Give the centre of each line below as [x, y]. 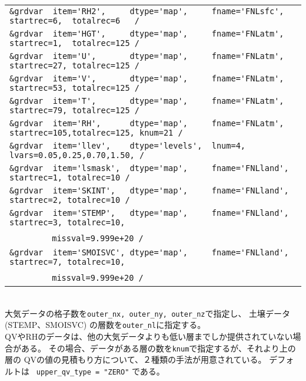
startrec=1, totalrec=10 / [70, 178]
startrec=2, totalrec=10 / [70, 200]
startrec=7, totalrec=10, [67, 262]
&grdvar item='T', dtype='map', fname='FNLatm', [147, 101]
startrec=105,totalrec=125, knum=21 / [96, 133]
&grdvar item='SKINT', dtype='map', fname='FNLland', [149, 190]
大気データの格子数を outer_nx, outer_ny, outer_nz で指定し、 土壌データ [148, 313]
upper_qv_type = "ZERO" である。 [100, 371]
